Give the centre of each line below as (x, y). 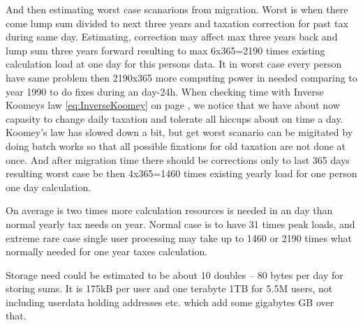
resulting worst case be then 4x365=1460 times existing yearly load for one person (181, 173)
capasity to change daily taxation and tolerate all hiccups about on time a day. (175, 118)
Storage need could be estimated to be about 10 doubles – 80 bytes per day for (175, 274)
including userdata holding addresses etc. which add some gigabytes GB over (170, 302)
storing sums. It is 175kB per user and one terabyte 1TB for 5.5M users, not (169, 288)
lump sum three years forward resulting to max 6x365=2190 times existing (165, 50)
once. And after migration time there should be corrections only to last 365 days (178, 159)
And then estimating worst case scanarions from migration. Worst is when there (177, 9)
